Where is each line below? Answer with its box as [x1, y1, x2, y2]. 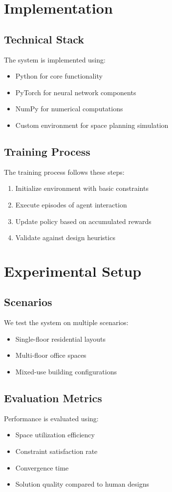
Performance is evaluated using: [4, 413, 99, 423]
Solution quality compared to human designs [15, 479, 150, 489]
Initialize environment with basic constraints [15, 183, 149, 193]
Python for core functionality [15, 71, 103, 81]
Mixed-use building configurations [15, 367, 117, 377]
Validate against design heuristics [15, 232, 115, 243]
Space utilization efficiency [15, 430, 95, 440]
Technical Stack [4, 31, 85, 46]
